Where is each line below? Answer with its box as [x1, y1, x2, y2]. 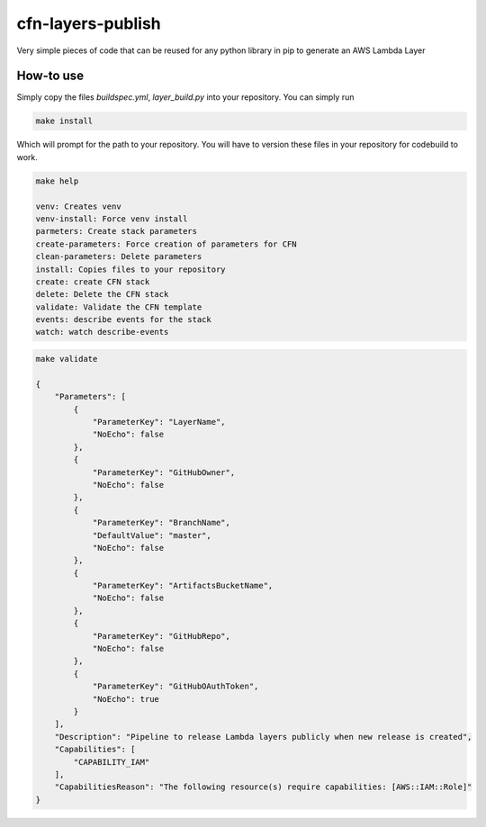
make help [35, 175, 79, 186]
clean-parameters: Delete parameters [35, 252, 202, 262]
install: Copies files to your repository [35, 264, 226, 274]
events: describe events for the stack [35, 315, 211, 325]
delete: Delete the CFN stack [35, 289, 169, 300]
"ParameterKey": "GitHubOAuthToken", [92, 681, 259, 692]
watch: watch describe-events [35, 327, 169, 337]
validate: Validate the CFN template [35, 301, 202, 312]
